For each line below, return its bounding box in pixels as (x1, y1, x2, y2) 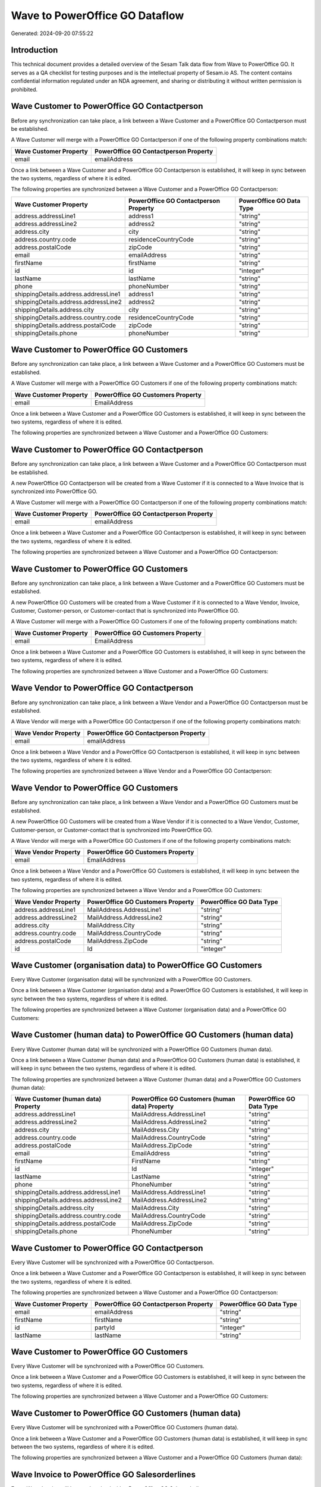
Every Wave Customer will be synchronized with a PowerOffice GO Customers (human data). (11, 1424, 239, 1431)
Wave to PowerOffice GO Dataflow (11, 9, 184, 22)
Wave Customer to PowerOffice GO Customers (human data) (11, 1408, 241, 1419)
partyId (94, 1323, 115, 1332)
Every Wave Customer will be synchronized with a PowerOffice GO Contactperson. (11, 1259, 214, 1266)
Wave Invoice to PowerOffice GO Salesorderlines (11, 1470, 196, 1480)
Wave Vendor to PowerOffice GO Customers (11, 783, 178, 793)
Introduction (11, 45, 58, 55)
